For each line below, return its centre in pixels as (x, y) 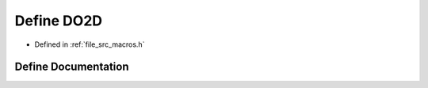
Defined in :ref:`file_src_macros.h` (90, 44)
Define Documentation (72, 67)
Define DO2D (59, 21)
